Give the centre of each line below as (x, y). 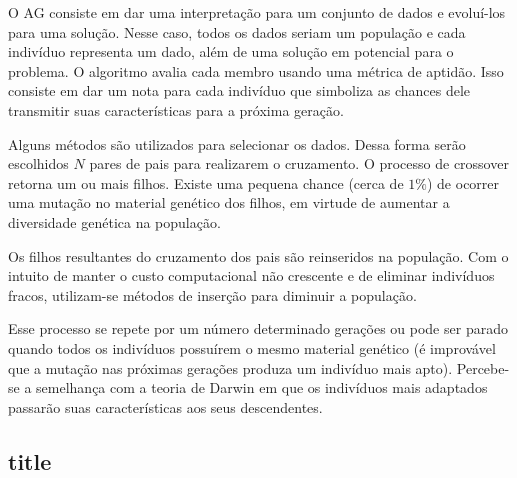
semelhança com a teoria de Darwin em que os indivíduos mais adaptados (262, 387)
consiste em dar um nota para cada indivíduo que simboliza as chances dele (239, 90)
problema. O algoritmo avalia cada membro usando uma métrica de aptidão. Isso (256, 70)
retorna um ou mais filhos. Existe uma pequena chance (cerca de (206, 182)
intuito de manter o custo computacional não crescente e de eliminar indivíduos (251, 275)
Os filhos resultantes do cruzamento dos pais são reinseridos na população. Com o (258, 255)
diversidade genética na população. (114, 221)
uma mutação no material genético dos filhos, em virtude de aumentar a (229, 202)
